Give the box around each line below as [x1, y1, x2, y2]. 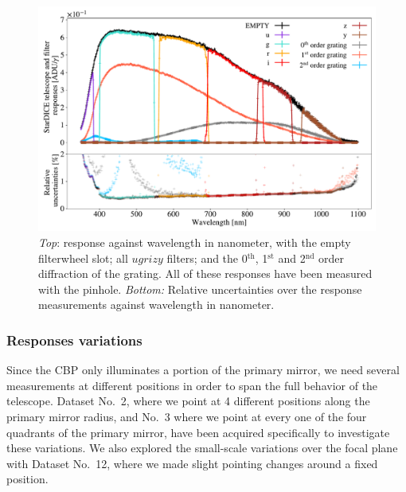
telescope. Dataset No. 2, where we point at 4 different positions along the [6, 392, 370, 409]
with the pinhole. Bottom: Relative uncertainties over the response [38, 280, 362, 297]
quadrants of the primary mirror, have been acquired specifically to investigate [6, 424, 390, 440]
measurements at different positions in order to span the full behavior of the [6, 377, 378, 393]
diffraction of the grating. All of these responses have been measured [38, 265, 373, 282]
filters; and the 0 [166, 249, 248, 266]
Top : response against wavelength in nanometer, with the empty [38, 233, 351, 250]
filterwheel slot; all [38, 249, 128, 266]
